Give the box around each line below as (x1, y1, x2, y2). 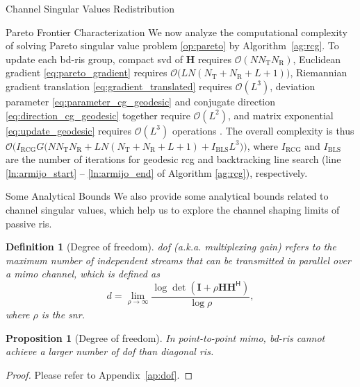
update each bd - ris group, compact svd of (6, 51, 183, 66)
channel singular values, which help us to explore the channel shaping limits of (6, 202, 340, 216)
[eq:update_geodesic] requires (6, 123, 132, 137)
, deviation (270, 78, 316, 93)
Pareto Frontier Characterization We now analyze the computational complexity (6, 24, 347, 39)
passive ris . (6, 216, 52, 230)
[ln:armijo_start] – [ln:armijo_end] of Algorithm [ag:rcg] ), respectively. (6, 165, 308, 180)
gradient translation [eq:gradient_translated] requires (6, 78, 233, 93)
